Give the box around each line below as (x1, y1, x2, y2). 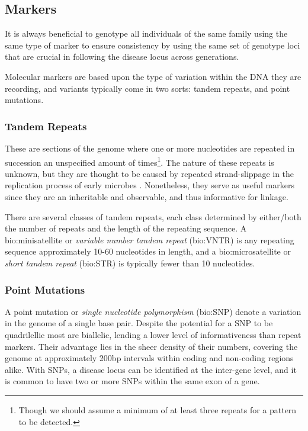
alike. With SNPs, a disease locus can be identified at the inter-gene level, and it (5, 363, 297, 375)
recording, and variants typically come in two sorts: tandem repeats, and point (5, 82, 290, 94)
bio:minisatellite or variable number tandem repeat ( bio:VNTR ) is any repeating (5, 233, 294, 246)
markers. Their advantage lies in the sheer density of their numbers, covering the (5, 340, 298, 352)
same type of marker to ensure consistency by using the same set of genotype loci (5, 38, 300, 51)
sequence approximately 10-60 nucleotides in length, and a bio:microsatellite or (5, 245, 291, 258)
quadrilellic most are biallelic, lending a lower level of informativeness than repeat (5, 328, 301, 340)
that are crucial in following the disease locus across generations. (5, 50, 239, 63)
